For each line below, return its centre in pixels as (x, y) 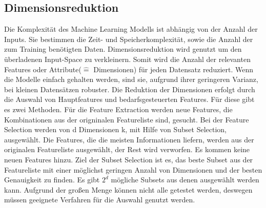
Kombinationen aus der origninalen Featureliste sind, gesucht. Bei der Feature (127, 119)
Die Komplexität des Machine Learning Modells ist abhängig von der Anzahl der (131, 29)
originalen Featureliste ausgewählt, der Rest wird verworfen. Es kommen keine (127, 149)
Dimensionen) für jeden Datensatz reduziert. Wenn (173, 69)
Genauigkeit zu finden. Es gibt (52, 180)
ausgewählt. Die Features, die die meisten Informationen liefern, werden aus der (129, 139)
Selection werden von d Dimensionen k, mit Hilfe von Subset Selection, (115, 129)
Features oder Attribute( (43, 69)
